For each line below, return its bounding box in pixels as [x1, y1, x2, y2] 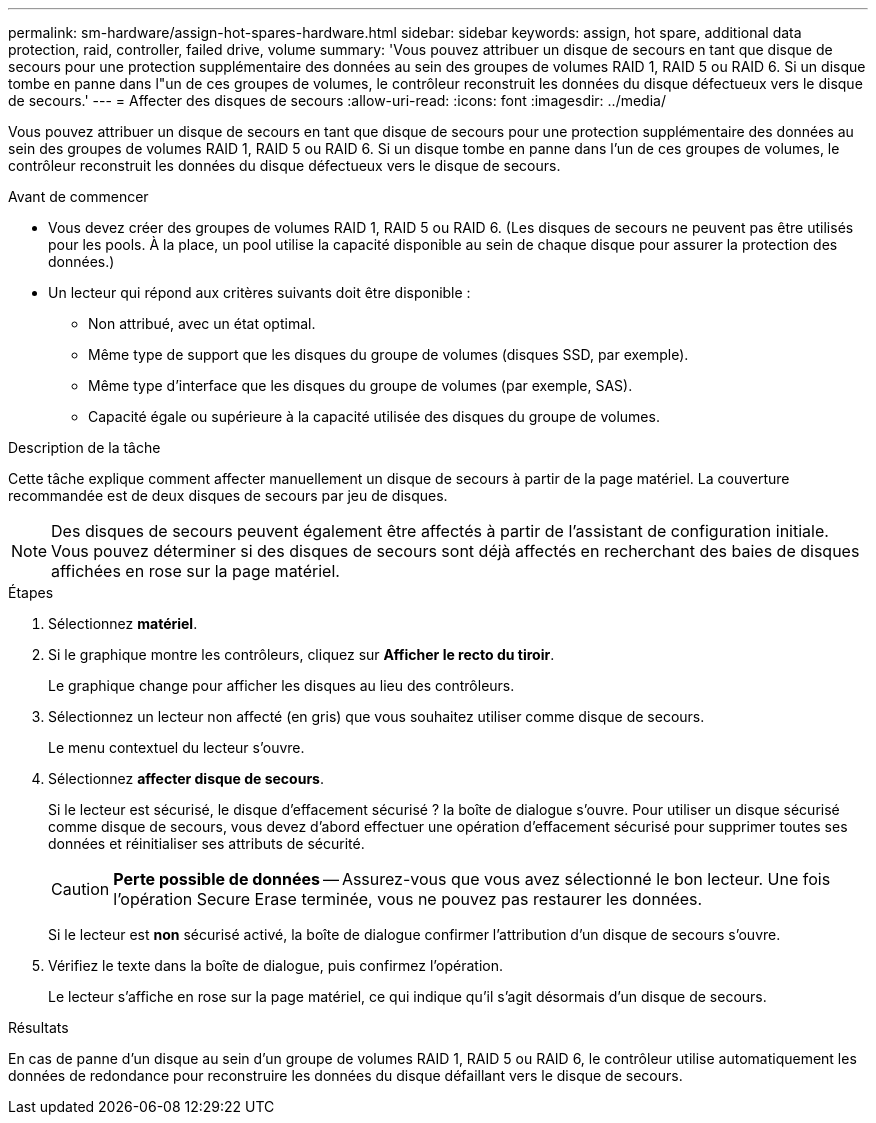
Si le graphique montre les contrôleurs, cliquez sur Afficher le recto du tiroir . [48, 646, 555, 663]
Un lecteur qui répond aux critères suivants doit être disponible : [48, 284, 471, 301]
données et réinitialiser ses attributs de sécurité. [48, 835, 365, 852]
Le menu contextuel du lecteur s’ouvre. [48, 739, 305, 756]
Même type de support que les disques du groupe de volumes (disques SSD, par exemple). [88, 346, 689, 363]
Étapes [8, 584, 54, 601]
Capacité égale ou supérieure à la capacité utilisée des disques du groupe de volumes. [88, 408, 660, 425]
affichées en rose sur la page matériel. [51, 561, 340, 581]
